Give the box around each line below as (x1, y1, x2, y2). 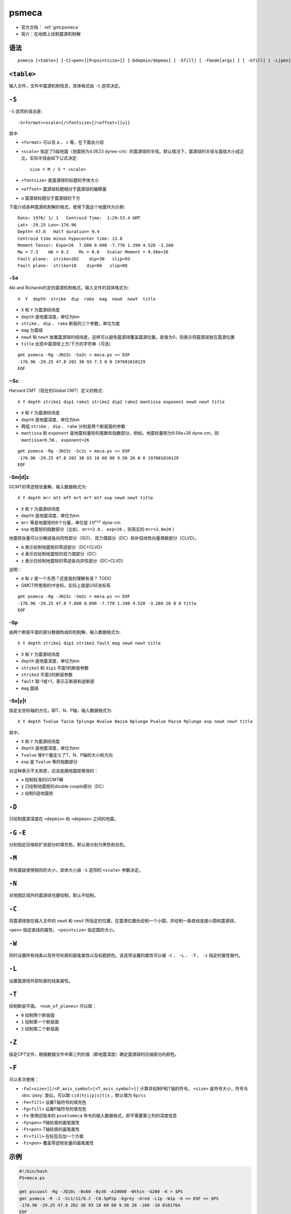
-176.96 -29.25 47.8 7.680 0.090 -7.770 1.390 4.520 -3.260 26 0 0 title (17, 600, 197, 606)
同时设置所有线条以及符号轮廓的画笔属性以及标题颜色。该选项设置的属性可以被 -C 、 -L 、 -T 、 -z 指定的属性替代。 (9, 952, 243, 958)
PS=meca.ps (19, 1175, 45, 1181)
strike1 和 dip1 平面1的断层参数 (21, 665, 89, 671)
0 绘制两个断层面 (21, 1012, 55, 1018)
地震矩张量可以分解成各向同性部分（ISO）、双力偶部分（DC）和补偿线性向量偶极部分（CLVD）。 (9, 535, 199, 541)
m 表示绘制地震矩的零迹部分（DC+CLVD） (21, 544, 105, 550)
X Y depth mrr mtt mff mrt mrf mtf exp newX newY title (17, 495, 153, 501)
